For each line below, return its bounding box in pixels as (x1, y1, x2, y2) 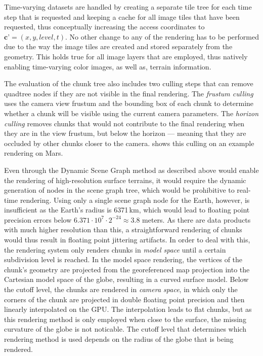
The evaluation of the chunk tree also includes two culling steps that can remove (4, 78, 253, 89)
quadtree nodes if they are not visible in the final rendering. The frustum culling (4, 88, 253, 98)
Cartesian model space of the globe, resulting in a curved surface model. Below (4, 274, 249, 284)
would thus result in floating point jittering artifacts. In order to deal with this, (4, 234, 250, 245)
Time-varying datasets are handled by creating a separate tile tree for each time (4, 2, 252, 12)
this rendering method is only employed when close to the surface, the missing (4, 313, 246, 324)
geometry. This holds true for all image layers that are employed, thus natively (4, 51, 248, 61)
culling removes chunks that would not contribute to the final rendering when (4, 118, 245, 128)
